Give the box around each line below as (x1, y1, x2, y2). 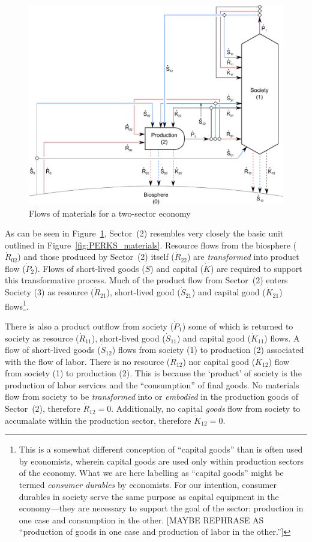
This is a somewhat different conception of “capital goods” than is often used (19, 443, 303, 456)
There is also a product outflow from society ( (5, 319, 174, 332)
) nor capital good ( (182, 355, 256, 367)
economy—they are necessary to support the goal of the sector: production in (19, 502, 304, 514)
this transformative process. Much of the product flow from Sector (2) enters (5, 274, 288, 286)
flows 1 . (5, 298, 29, 312)
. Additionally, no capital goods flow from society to (111, 402, 301, 415)
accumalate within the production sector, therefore (5, 414, 191, 426)
